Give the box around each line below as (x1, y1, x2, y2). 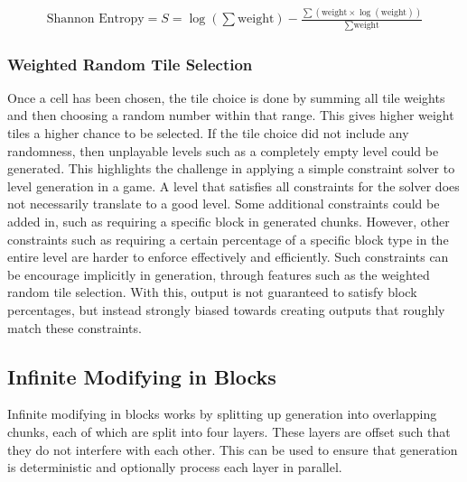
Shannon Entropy (46, 13, 145, 26)
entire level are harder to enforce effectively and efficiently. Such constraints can (7, 247, 449, 266)
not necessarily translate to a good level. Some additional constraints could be (7, 194, 440, 213)
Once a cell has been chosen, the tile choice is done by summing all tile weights (7, 88, 445, 107)
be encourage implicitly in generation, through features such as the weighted (7, 264, 430, 283)
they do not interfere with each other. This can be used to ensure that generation (7, 440, 458, 459)
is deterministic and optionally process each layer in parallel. (7, 458, 342, 477)
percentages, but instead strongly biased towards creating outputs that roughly (7, 301, 445, 319)
